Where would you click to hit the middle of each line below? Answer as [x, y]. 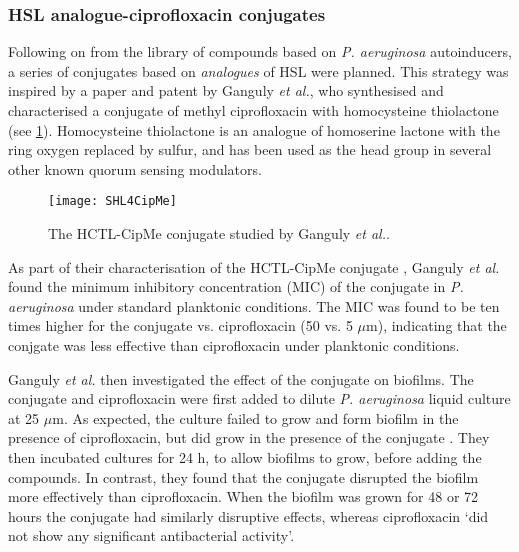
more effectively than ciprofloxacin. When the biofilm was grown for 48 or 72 [243, 496]
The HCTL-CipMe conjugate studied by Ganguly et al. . [219, 233]
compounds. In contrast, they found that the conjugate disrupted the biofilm [243, 476]
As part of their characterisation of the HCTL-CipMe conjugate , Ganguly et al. [254, 266]
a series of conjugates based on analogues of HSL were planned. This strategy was [258, 70]
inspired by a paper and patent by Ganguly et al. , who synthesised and [226, 90]
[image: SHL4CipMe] [112, 201]
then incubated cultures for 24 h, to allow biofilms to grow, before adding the [245, 456]
